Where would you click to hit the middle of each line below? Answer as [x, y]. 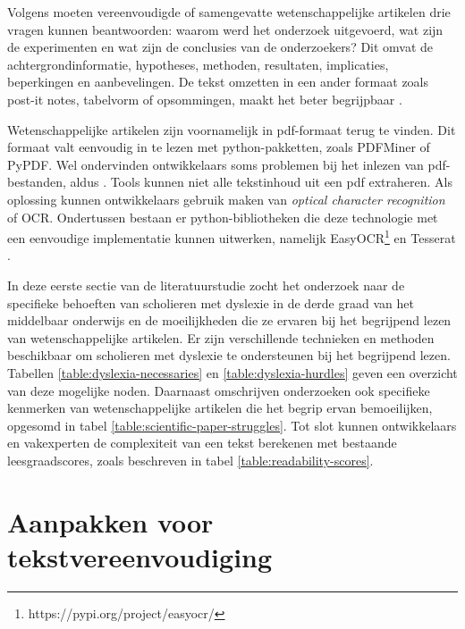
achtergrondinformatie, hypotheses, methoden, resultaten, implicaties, [198, 64]
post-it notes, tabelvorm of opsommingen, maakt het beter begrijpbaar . [205, 99]
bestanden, [37, 182]
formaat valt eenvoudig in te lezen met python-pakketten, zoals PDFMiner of [219, 147]
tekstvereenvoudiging [140, 556]
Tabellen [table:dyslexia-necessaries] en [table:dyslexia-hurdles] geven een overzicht [232, 372]
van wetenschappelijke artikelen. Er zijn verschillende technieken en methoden [221, 337]
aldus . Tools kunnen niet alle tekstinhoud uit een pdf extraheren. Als [261, 182]
